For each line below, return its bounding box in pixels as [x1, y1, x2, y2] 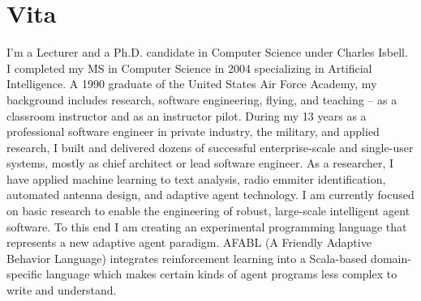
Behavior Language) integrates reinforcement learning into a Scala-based [6, 249, 367, 266]
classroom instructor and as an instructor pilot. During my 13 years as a [6, 107, 367, 124]
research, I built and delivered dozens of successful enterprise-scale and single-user [6, 138, 414, 155]
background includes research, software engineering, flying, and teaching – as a [6, 91, 397, 108]
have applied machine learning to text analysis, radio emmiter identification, [6, 170, 386, 187]
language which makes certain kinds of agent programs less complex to [45, 265, 397, 282]
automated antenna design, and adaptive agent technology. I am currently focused [6, 186, 415, 203]
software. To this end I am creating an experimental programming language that [6, 218, 407, 235]
